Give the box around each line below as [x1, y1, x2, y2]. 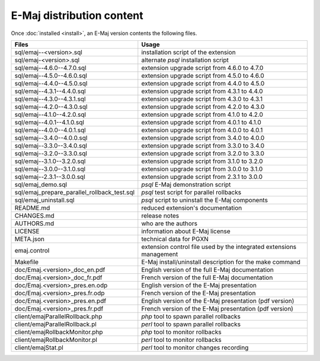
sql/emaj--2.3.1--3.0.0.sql [14, 172, 85, 181]
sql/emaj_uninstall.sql [14, 196, 75, 204]
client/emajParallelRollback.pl [14, 320, 97, 328]
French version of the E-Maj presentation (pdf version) [141, 304, 293, 312]
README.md [14, 203, 50, 212]
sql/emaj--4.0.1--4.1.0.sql [14, 118, 84, 126]
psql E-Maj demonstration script [141, 180, 231, 189]
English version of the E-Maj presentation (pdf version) [141, 296, 295, 305]
